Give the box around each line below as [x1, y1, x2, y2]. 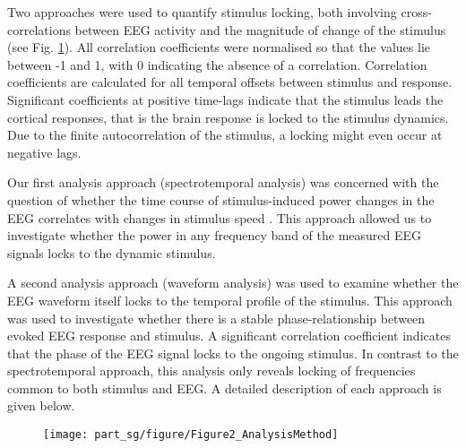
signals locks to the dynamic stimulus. [7, 243, 216, 262]
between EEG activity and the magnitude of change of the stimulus [74, 20, 446, 39]
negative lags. [7, 142, 82, 161]
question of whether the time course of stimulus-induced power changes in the [7, 190, 435, 209]
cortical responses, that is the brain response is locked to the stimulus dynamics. [7, 108, 449, 126]
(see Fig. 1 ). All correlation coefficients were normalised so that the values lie [7, 38, 431, 56]
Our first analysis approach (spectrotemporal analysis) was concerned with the [7, 173, 439, 192]
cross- [401, 3, 432, 21]
